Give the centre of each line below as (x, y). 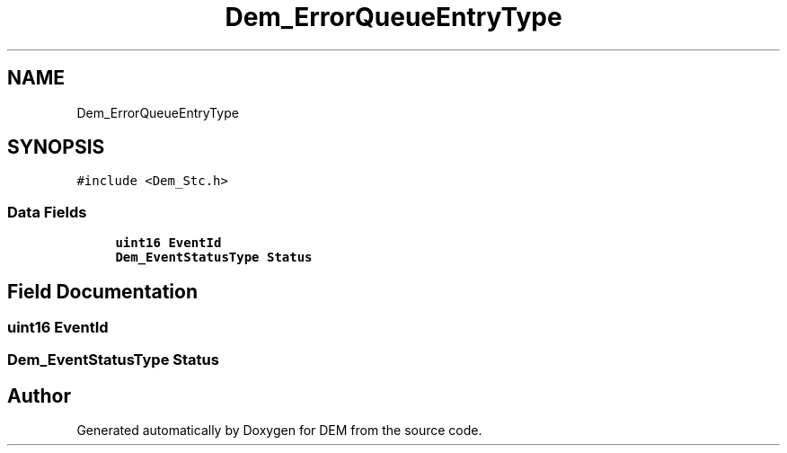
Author (39, 395)
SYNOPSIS (56, 147)
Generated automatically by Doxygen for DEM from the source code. (279, 431)
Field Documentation (102, 291)
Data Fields (47, 212)
